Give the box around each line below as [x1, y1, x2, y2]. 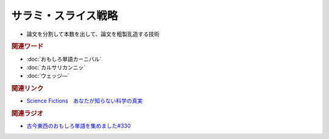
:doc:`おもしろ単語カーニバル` [26, 55, 102, 63]
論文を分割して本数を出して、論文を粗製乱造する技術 [26, 30, 160, 38]
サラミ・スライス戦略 [11, 9, 118, 22]
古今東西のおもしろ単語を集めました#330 [26, 122, 131, 130]
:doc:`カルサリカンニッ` [26, 64, 86, 71]
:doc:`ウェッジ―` [26, 72, 70, 80]
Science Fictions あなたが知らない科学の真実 [26, 97, 143, 104]
